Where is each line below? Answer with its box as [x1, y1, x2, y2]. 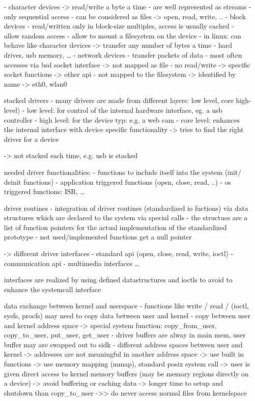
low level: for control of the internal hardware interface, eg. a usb [27, 104, 223, 115]
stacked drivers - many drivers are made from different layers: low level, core [4, 95, 234, 105]
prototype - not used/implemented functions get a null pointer [4, 232, 192, 242]
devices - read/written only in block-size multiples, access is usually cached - [4, 21, 234, 31]
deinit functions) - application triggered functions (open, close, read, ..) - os [4, 176, 231, 187]
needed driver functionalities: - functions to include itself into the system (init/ [4, 167, 242, 177]
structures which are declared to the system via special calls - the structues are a [4, 212, 248, 223]
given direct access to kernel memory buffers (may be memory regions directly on [4, 368, 249, 378]
